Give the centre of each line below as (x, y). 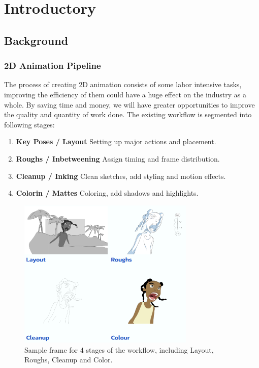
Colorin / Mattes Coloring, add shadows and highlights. (107, 193)
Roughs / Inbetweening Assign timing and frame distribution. (118, 158)
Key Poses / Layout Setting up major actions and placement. (116, 141)
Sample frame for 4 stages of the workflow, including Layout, (119, 349)
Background (36, 40)
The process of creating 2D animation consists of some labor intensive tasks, (123, 84)
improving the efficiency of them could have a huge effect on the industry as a (125, 94)
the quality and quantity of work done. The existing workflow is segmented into (128, 114)
